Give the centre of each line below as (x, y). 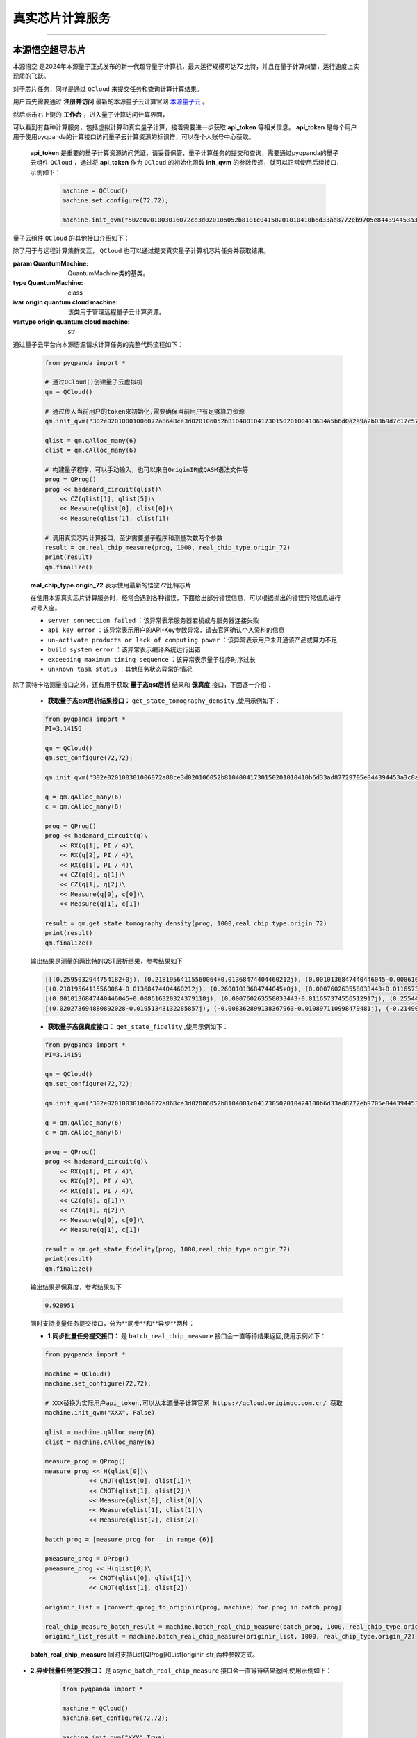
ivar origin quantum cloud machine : (65, 302)
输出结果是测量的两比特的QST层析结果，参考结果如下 (107, 961)
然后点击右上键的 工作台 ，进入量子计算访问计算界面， (91, 114)
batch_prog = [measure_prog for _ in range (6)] (129, 1539)
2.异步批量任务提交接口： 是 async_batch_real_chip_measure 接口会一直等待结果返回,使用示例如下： (181, 1670)
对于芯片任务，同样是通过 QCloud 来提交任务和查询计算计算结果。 (108, 89)
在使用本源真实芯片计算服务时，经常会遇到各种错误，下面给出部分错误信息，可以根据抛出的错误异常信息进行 (185, 598)
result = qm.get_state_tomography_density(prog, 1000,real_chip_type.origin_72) (186, 923)
